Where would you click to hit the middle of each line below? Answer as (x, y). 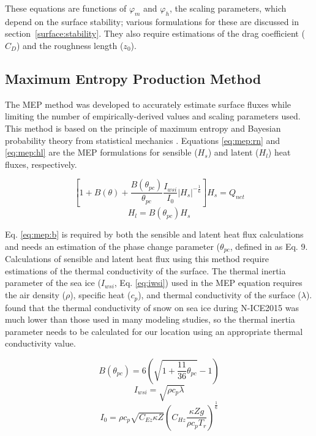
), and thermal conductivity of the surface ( (220, 295)
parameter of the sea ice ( (53, 283)
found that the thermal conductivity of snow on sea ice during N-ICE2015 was (152, 307)
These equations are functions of (66, 8)
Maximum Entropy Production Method (133, 78)
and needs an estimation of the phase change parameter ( (113, 246)
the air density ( (35, 295)
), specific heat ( (100, 295)
